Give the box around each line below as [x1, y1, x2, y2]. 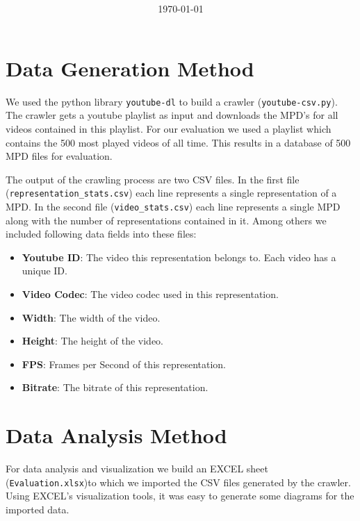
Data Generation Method [6, 53, 254, 82]
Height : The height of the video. [22, 333, 163, 348]
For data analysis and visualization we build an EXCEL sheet [6, 461, 268, 476]
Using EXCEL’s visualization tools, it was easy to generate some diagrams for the [6, 488, 354, 503]
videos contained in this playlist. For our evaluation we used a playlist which [6, 121, 332, 135]
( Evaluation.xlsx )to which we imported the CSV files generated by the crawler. [6, 474, 351, 489]
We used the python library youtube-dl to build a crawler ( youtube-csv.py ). [6, 94, 338, 108]
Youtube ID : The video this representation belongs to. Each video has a [22, 249, 336, 264]
